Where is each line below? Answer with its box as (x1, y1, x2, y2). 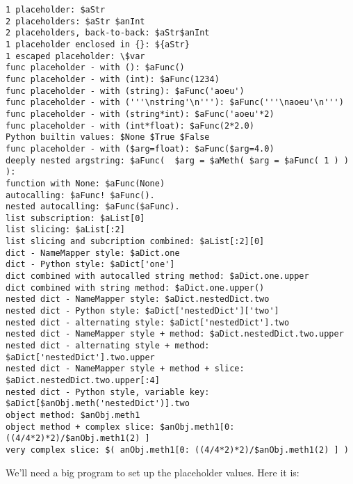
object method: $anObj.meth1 (6, 410, 140, 420)
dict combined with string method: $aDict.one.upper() (6, 282, 265, 293)
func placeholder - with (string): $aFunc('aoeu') (6, 86, 245, 96)
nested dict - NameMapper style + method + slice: (6, 364, 245, 374)
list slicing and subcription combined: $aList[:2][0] (6, 236, 265, 247)
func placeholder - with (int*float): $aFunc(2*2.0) (6, 120, 254, 131)
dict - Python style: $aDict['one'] (6, 259, 175, 270)
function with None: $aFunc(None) (6, 178, 165, 188)
